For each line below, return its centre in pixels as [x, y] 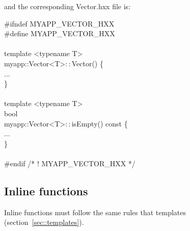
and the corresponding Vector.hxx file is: [67, 6]
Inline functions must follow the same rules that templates [95, 212]
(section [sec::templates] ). [44, 222]
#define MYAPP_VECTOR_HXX [60, 33]
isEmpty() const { [100, 123]
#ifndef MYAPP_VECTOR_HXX [59, 23]
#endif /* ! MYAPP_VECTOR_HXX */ [70, 163]
